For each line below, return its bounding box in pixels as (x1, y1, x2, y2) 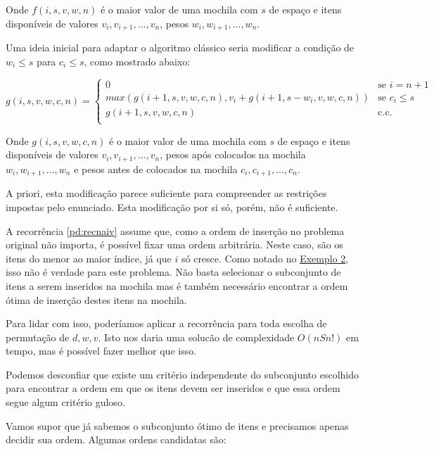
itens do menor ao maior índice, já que (6, 250, 172, 265)
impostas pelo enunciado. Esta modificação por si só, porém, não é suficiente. (6, 199, 338, 214)
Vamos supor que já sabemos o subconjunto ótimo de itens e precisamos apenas (6, 418, 349, 433)
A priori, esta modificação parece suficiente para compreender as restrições (6, 186, 327, 201)
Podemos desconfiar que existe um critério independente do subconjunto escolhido (6, 367, 359, 381)
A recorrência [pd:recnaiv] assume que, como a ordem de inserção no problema (6, 223, 345, 238)
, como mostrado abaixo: (84, 53, 191, 68)
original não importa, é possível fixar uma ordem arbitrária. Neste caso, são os (6, 237, 343, 252)
